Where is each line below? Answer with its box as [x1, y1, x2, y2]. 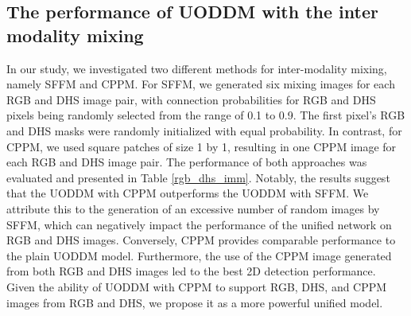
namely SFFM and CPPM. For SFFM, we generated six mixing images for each [6, 76, 395, 92]
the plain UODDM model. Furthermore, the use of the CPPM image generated [6, 247, 392, 263]
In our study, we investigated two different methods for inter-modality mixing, [6, 60, 387, 76]
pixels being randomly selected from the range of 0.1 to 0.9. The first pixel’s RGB [6, 107, 405, 123]
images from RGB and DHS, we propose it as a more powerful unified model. [6, 294, 383, 310]
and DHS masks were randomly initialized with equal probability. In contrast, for [6, 122, 402, 138]
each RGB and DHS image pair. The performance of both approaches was [6, 154, 367, 170]
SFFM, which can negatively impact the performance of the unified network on [6, 216, 392, 232]
